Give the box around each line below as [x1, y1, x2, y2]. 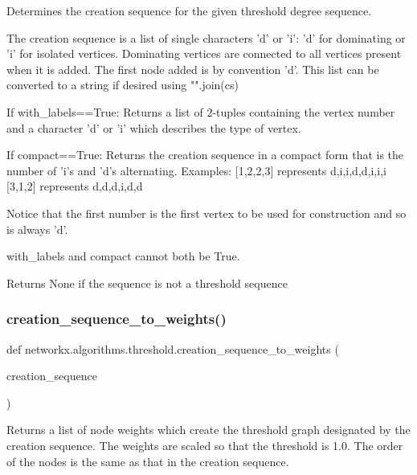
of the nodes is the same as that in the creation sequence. [6, 452, 289, 469]
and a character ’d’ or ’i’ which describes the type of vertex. [6, 119, 301, 136]
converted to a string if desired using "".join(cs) [6, 76, 239, 93]
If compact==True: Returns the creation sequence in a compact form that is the [6, 146, 404, 163]
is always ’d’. [6, 220, 68, 237]
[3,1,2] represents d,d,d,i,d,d [6, 178, 143, 195]
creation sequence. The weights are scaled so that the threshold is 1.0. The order [6, 436, 403, 453]
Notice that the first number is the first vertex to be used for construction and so [6, 204, 407, 221]
